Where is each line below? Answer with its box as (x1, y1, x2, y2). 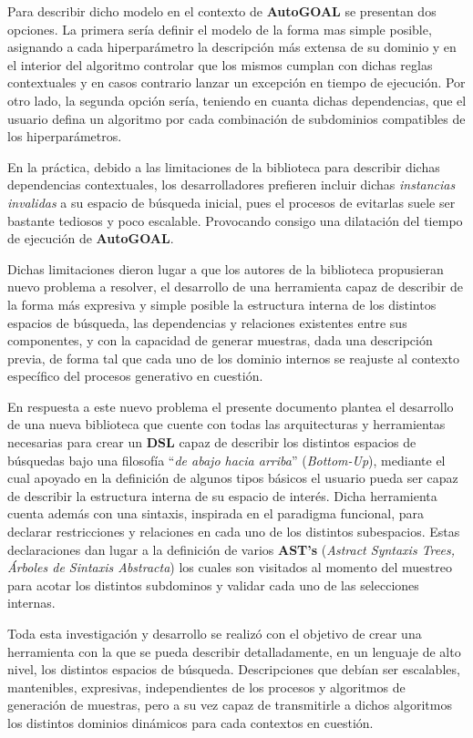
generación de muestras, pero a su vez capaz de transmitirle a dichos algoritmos (7, 695, 452, 714)
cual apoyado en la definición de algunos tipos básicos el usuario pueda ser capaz (7, 468, 458, 487)
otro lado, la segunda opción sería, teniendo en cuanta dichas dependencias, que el (7, 90, 467, 109)
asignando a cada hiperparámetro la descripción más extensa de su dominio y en (7, 37, 457, 56)
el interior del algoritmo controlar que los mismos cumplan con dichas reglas (7, 55, 433, 74)
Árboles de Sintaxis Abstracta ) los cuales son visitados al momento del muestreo (7, 558, 452, 577)
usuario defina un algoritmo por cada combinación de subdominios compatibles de (7, 108, 466, 128)
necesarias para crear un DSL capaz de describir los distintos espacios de (7, 433, 416, 452)
